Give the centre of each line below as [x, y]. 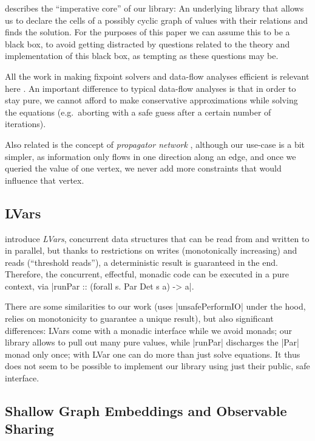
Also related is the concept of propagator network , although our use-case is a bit [155, 144]
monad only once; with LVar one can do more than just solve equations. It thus [153, 354]
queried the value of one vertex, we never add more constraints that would [143, 168]
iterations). [25, 124]
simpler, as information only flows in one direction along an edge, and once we [151, 156]
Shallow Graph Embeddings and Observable [146, 411]
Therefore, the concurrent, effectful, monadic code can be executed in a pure [147, 274]
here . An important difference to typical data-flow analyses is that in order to [151, 88]
